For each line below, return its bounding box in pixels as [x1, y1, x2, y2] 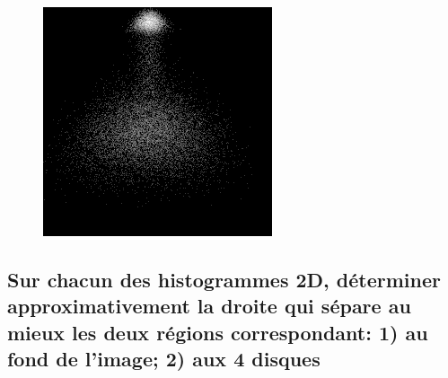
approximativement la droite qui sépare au [7, 292, 411, 320]
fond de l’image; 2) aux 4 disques [7, 345, 321, 373]
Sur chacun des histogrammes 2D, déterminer [7, 265, 441, 293]
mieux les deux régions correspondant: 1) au [7, 318, 428, 346]
